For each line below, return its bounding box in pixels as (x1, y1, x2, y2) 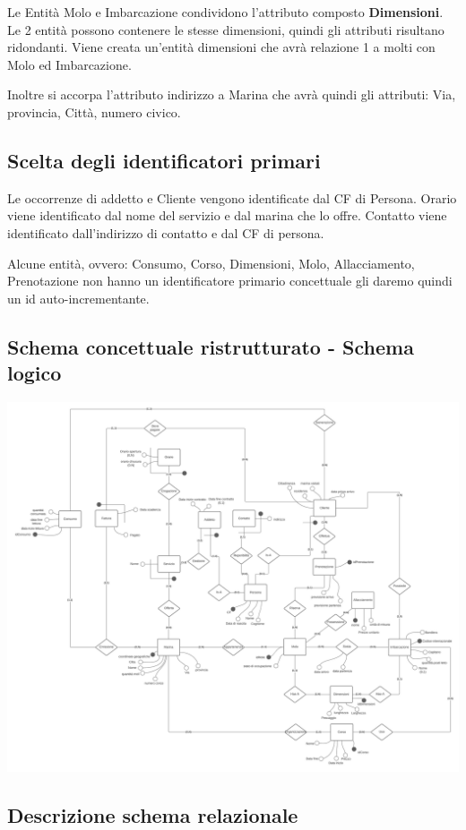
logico (7, 359, 62, 387)
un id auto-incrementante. (7, 288, 150, 307)
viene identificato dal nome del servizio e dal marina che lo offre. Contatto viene (7, 206, 447, 225)
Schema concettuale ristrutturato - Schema (7, 332, 414, 360)
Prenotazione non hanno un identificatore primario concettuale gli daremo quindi (7, 271, 453, 290)
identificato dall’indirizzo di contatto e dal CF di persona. (7, 223, 324, 242)
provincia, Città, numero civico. (7, 102, 181, 121)
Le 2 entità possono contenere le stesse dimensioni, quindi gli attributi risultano (7, 20, 444, 39)
